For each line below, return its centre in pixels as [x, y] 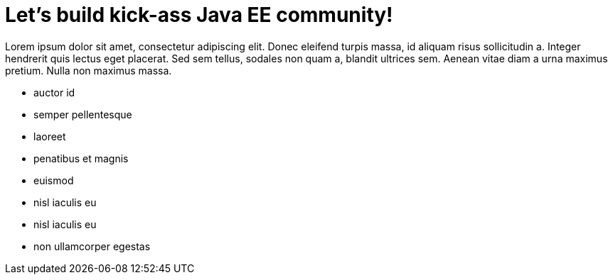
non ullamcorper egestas [92, 246]
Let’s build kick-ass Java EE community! [199, 15]
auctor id [54, 92]
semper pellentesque [83, 114]
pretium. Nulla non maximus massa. [89, 70]
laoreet [50, 136]
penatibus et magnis [81, 158]
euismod [54, 180]
